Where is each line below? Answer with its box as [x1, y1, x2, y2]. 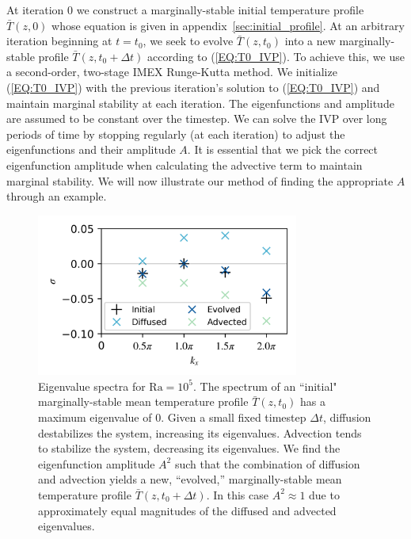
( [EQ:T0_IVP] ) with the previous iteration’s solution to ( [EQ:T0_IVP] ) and [6, 78, 380, 95]
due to [309, 486, 340, 503]
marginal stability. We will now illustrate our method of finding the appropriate [6, 172, 394, 189]
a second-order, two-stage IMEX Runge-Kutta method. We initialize [6, 63, 337, 80]
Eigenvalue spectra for [38, 377, 146, 394]
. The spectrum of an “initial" [193, 377, 337, 394]
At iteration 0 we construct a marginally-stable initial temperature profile [6, 2, 364, 17]
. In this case [206, 486, 268, 503]
